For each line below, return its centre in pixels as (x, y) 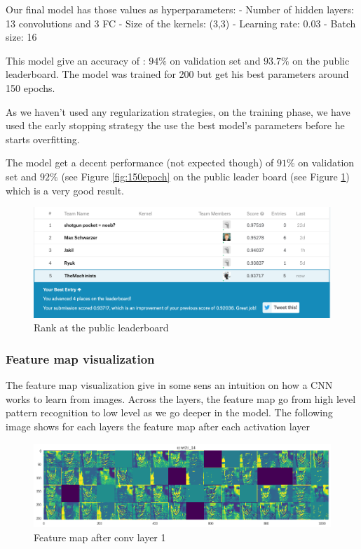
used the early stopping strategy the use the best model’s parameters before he (175, 125)
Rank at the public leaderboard (101, 328)
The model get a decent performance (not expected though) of (140, 163)
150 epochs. (30, 87)
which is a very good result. (65, 190)
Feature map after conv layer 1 (100, 537)
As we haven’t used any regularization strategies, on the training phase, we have (178, 111)
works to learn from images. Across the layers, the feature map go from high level (181, 398)
